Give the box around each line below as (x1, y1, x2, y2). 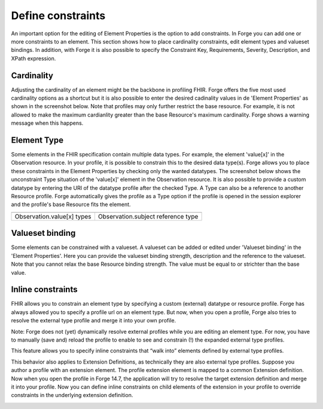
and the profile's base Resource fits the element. (11, 201, 131, 208)
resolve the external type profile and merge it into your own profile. (11, 317, 176, 324)
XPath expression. (11, 54, 56, 62)
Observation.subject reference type (97, 212, 199, 220)
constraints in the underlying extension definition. (11, 392, 133, 399)
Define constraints (11, 9, 106, 22)
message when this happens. (11, 119, 84, 127)
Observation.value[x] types (14, 212, 92, 220)
